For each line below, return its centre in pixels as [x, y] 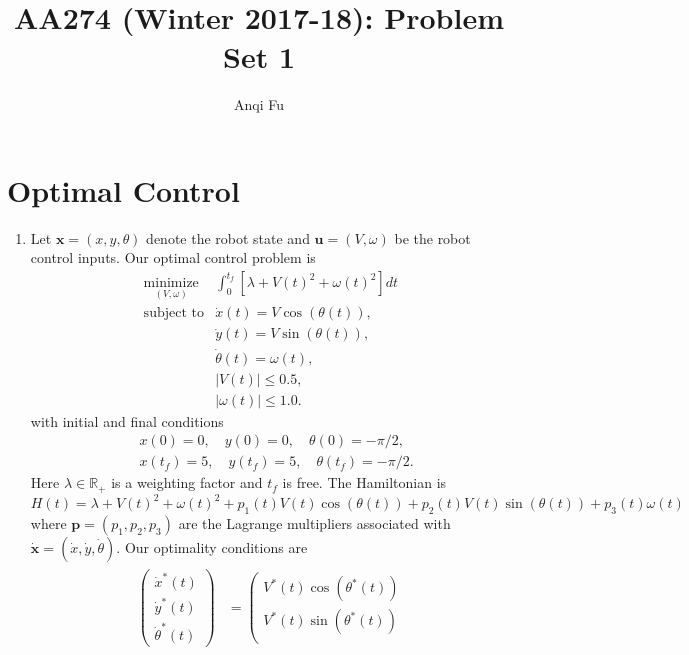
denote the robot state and [228, 237]
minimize [171, 283]
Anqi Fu [259, 104]
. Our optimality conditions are [212, 547]
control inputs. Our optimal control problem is [173, 257]
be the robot [432, 237]
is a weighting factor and [187, 482]
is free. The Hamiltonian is [364, 482]
